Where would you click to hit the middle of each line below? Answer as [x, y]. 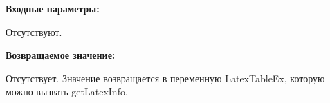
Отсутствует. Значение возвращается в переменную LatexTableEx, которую [165, 78]
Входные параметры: [53, 8]
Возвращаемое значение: [61, 55]
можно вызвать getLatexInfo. [67, 92]
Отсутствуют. [34, 31]
